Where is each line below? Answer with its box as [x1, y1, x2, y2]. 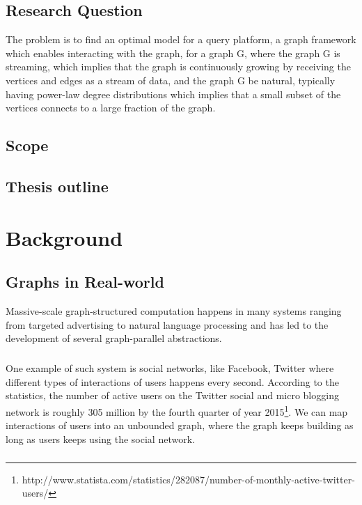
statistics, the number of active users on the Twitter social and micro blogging [6, 388, 339, 403]
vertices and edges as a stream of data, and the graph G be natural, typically [6, 72, 336, 87]
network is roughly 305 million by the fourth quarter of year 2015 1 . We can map [6, 402, 348, 419]
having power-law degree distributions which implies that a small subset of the [6, 86, 341, 101]
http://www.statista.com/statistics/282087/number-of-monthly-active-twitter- [22, 472, 355, 486]
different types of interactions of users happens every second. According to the [6, 374, 339, 389]
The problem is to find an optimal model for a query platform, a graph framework [6, 32, 356, 47]
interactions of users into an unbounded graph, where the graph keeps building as [6, 418, 354, 433]
